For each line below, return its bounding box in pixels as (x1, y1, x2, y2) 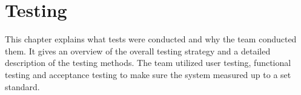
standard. (5, 80, 40, 93)
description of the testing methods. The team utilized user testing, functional (5, 56, 291, 69)
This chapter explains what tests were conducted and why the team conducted (5, 33, 297, 45)
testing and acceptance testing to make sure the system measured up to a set (5, 68, 291, 80)
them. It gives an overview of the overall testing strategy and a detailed (5, 44, 271, 57)
